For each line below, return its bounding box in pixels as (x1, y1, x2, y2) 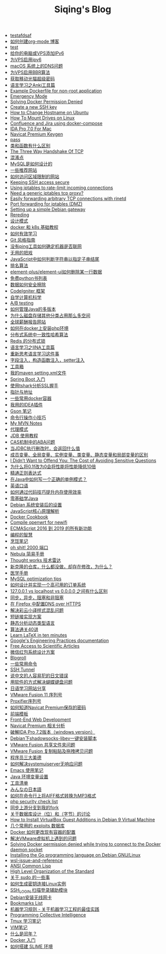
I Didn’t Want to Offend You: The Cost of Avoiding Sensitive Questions (10, 457, 156, 463)
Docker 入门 (10, 937, 36, 943)
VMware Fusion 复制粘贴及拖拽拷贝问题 (10, 748, 93, 754)
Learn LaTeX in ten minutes (10, 632, 68, 638)
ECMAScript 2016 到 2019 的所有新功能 (10, 525, 92, 531)
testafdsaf (10, 32, 32, 39)
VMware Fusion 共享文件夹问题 (10, 742, 76, 748)
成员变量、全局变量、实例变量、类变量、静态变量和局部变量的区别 (10, 452, 148, 458)
